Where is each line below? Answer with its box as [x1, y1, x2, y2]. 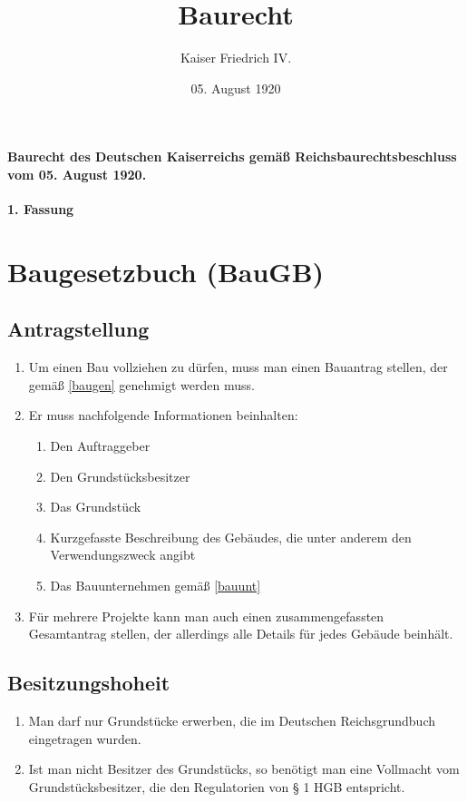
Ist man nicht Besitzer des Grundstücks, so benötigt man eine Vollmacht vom [28, 759, 460, 778]
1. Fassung [7, 200, 74, 219]
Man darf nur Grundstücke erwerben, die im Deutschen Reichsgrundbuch [28, 711, 436, 730]
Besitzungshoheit [7, 669, 170, 697]
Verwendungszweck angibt [50, 545, 196, 564]
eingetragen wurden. [28, 729, 141, 748]
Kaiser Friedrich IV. [180, 48, 292, 67]
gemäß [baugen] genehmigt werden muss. [28, 375, 255, 394]
